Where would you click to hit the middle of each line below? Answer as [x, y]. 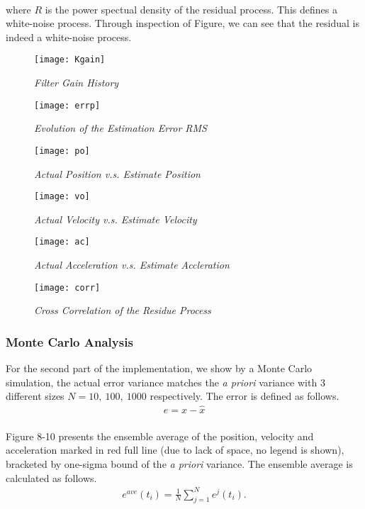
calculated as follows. [51, 477]
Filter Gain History [77, 83]
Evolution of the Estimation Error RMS [120, 128]
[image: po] [62, 151]
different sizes [35, 396]
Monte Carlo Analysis [69, 341]
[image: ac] [62, 242]
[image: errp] [67, 105]
